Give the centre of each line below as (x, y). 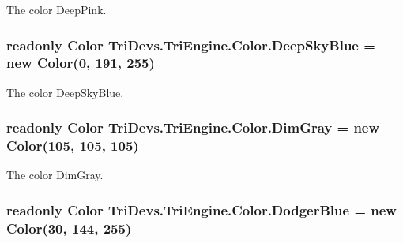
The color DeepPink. (56, 9)
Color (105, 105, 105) (73, 146)
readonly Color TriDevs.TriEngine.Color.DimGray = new (193, 127)
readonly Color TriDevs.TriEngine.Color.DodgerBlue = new (201, 209)
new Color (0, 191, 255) (81, 63)
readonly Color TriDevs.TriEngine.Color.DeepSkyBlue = (191, 45)
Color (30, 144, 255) (69, 228)
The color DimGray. (55, 175)
